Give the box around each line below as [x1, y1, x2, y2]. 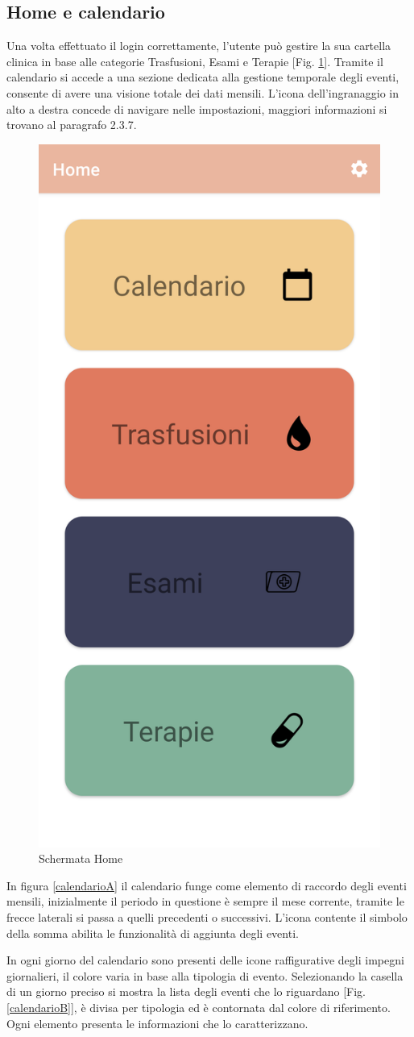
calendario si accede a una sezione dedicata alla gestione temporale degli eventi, [6, 69, 400, 85]
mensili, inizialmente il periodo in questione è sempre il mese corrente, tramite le [6, 893, 404, 910]
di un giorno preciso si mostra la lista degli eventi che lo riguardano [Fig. [6, 983, 366, 1000]
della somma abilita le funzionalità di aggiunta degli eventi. [6, 924, 299, 941]
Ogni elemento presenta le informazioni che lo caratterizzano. [6, 1014, 308, 1031]
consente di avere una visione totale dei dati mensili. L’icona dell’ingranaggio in [6, 84, 400, 101]
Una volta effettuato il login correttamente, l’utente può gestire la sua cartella [6, 37, 391, 54]
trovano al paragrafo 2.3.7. [6, 116, 137, 133]
